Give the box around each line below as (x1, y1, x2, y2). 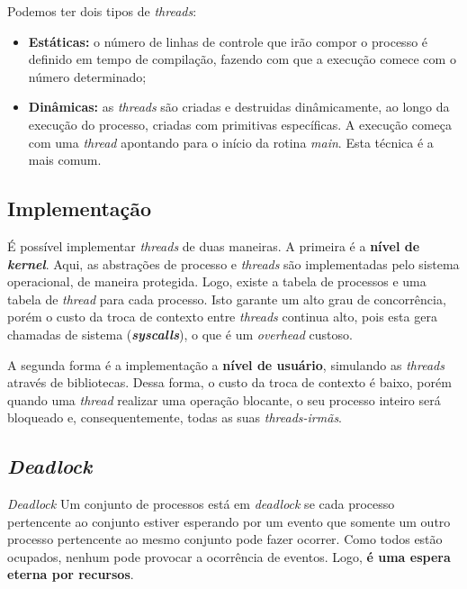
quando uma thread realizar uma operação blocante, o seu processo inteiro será (7, 390, 441, 409)
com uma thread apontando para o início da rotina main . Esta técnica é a (28, 132, 434, 151)
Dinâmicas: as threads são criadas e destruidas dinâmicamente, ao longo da (28, 97, 450, 116)
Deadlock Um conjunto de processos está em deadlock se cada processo (7, 494, 395, 513)
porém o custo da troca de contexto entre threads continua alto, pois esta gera (7, 307, 437, 326)
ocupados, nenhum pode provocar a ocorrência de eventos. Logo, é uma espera (7, 547, 451, 566)
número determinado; (28, 67, 147, 86)
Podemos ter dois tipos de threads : (7, 2, 197, 20)
